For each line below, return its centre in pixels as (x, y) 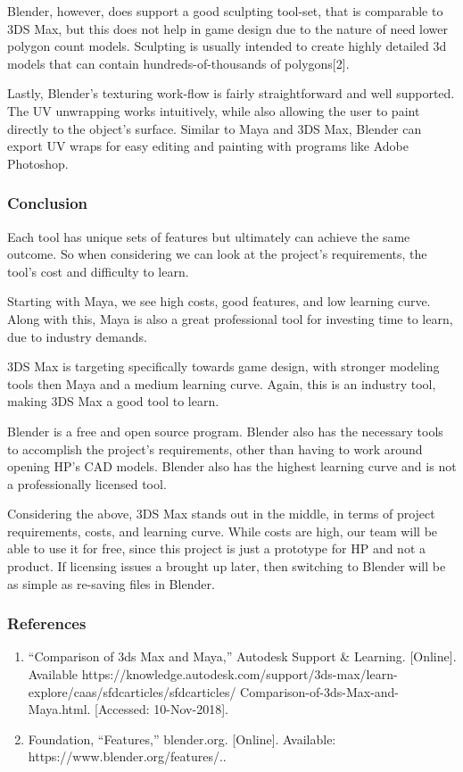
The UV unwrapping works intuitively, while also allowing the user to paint (214, 110)
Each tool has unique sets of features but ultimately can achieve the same (209, 236)
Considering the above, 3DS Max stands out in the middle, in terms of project (221, 514)
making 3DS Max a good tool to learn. (113, 401)
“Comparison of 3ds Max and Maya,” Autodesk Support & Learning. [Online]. (242, 656)
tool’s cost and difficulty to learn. (98, 271)
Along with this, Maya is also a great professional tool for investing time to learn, (230, 318)
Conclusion (47, 203)
